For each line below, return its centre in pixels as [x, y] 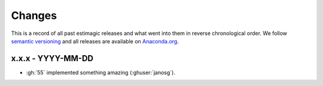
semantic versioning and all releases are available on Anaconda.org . [95, 41]
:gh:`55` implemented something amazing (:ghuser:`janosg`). [101, 72]
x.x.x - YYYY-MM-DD [52, 58]
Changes [34, 15]
